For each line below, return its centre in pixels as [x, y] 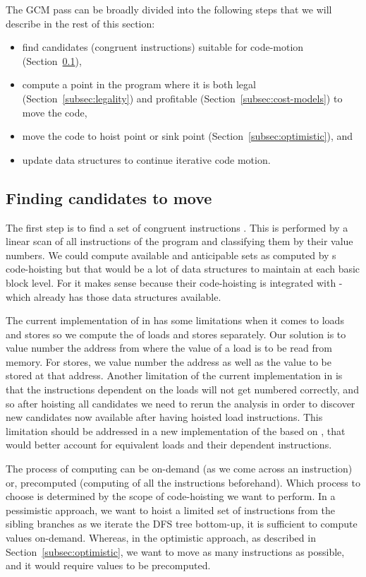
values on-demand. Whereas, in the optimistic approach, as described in [161, 538]
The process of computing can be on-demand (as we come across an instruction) [179, 469]
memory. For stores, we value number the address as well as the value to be [169, 361]
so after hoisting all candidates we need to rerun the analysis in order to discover [181, 403]
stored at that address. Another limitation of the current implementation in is [174, 375]
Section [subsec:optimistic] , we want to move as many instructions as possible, [175, 551]
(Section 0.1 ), [52, 60]
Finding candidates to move [109, 197]
